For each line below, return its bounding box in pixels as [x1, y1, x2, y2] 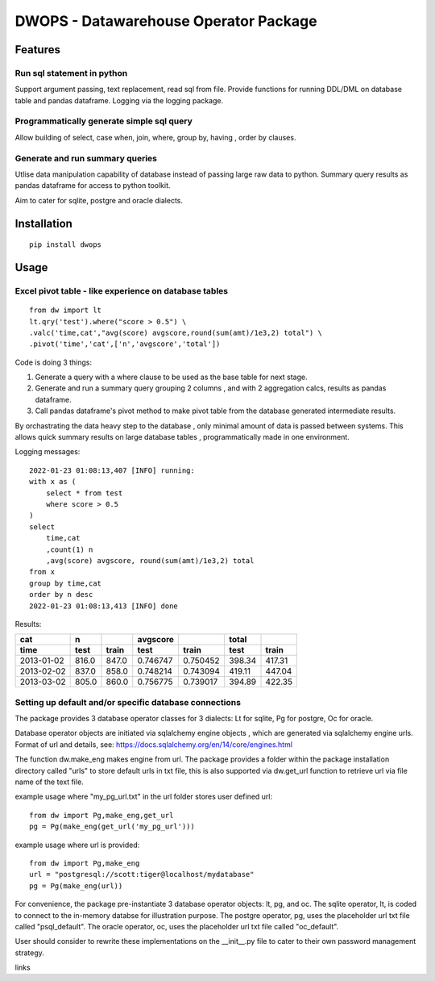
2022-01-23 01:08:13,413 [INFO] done [29, 601, 179, 611]
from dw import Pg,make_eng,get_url [29, 811, 174, 820]
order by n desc [29, 590, 93, 599]
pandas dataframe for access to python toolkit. [14, 181, 171, 190]
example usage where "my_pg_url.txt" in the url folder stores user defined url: [14, 791, 273, 802]
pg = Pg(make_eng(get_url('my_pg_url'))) [29, 822, 195, 831]
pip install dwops [29, 240, 102, 249]
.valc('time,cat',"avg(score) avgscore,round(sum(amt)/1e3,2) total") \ [29, 328, 322, 337]
